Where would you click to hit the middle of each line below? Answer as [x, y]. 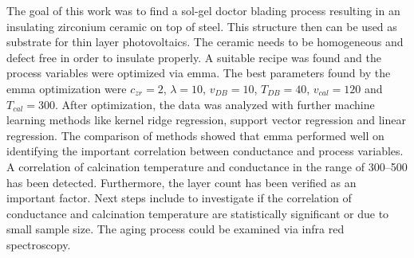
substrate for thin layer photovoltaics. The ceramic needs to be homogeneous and [205, 42]
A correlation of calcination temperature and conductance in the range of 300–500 [207, 166]
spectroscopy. [39, 244]
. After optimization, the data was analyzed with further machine [215, 104]
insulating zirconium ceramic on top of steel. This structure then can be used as [202, 26]
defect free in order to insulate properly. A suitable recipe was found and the [194, 57]
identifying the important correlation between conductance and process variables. [205, 151]
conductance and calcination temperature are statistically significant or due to [198, 213]
